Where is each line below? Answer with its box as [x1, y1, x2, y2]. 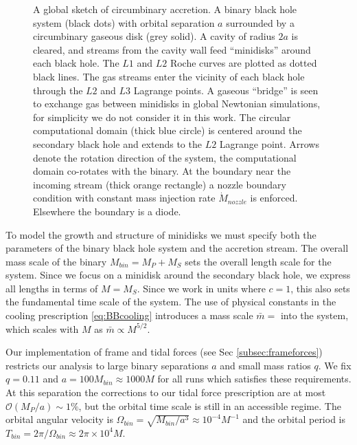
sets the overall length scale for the [185, 254, 332, 268]
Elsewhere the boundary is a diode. [33, 204, 181, 218]
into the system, [280, 308, 349, 323]
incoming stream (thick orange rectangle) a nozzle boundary [33, 177, 286, 191]
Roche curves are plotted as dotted [170, 56, 317, 70]
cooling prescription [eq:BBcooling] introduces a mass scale [5, 308, 253, 323]
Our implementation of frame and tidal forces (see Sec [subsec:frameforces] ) [5, 345, 323, 359]
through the [33, 83, 83, 97]
